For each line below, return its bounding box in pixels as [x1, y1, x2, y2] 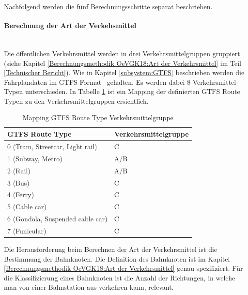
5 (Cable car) [7, 202, 46, 212]
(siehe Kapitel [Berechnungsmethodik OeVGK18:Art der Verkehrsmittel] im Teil [4, 58, 241, 68]
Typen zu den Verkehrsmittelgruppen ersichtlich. [4, 95, 149, 106]
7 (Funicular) [7, 225, 46, 235]
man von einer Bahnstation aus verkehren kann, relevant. [4, 282, 174, 292]
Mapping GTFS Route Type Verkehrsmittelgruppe [22, 112, 173, 122]
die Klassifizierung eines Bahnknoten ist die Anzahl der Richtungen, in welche [4, 272, 235, 282]
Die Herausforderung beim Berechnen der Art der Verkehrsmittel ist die [4, 244, 217, 254]
